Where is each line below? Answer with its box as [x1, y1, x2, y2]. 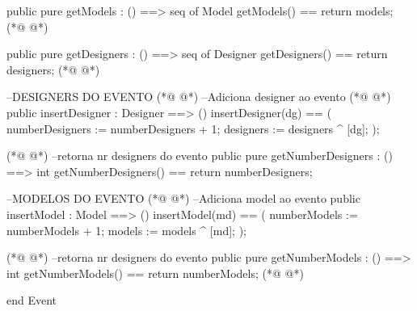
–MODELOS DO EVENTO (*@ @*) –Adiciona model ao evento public [6, 190, 360, 207]
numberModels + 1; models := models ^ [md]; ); [6, 221, 246, 238]
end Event [6, 292, 57, 309]
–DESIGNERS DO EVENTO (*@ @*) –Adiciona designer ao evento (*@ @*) [6, 88, 391, 105]
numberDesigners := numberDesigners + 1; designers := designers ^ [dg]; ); [6, 120, 380, 137]
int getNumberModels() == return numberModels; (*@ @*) [6, 264, 304, 281]
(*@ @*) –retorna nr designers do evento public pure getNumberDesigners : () [6, 147, 393, 164]
